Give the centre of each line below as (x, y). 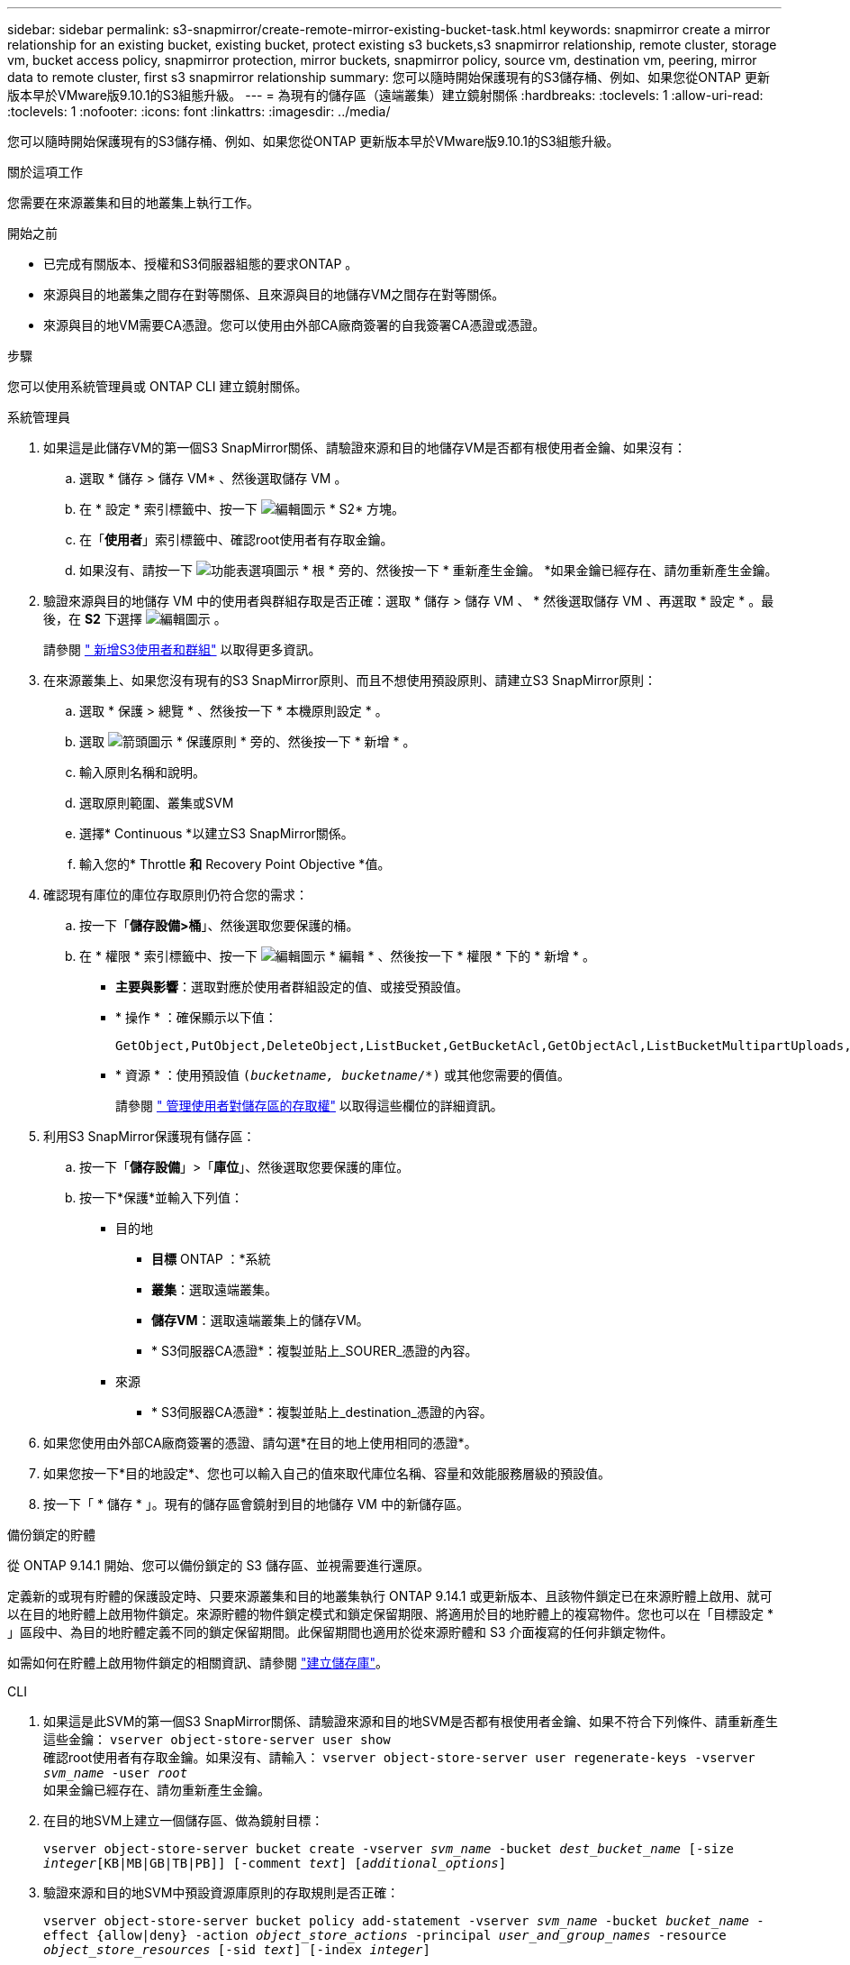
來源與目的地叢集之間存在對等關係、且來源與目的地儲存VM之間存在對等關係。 (274, 294)
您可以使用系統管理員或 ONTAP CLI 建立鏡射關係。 (158, 386)
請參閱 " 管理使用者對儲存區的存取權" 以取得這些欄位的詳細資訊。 (309, 1106)
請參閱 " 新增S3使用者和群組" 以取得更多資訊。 (182, 649)
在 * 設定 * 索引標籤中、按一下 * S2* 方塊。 (242, 509)
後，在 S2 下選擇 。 (135, 619)
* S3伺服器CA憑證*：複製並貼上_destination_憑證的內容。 (322, 1412)
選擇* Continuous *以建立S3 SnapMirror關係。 (217, 833)
